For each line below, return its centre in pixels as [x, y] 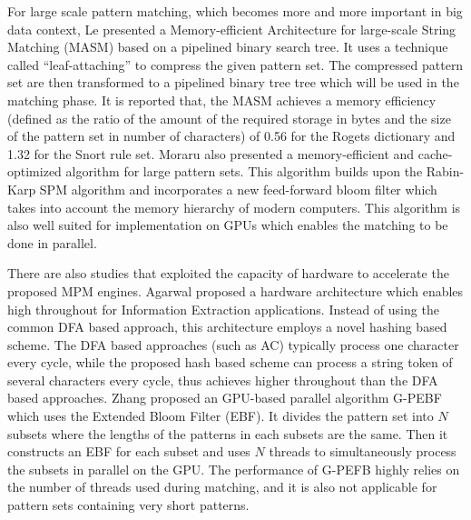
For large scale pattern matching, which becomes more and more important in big [235, 11]
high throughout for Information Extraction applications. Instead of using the [223, 309]
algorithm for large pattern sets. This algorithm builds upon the [244, 171]
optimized [34, 171]
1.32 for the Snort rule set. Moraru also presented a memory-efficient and [211, 153]
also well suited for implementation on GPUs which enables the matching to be [228, 225]
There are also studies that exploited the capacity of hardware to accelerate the [228, 273]
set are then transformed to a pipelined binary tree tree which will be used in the [233, 82]
